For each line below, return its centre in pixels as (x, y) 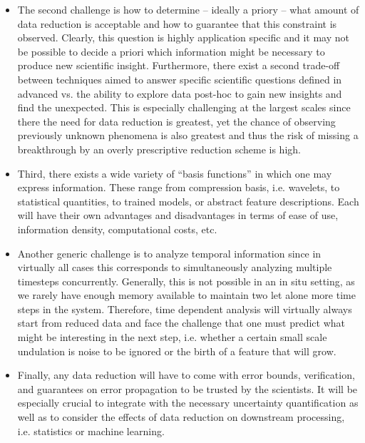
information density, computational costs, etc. (117, 229)
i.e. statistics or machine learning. (91, 431)
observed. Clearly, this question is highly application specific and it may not (184, 37)
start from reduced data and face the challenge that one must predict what (181, 323)
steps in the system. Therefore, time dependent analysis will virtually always (185, 309)
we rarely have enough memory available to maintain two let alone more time (186, 295)
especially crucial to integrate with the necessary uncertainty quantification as (188, 403)
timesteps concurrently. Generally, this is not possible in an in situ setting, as (186, 281)
